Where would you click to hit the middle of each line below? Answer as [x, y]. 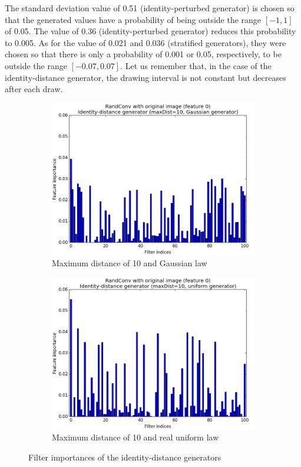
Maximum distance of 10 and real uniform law [135, 437]
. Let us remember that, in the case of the [196, 65]
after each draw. [34, 89]
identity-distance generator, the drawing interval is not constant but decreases [145, 77]
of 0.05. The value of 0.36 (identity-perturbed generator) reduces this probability [150, 31]
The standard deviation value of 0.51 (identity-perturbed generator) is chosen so [150, 8]
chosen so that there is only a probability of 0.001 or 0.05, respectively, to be [143, 54]
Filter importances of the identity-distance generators [125, 457]
